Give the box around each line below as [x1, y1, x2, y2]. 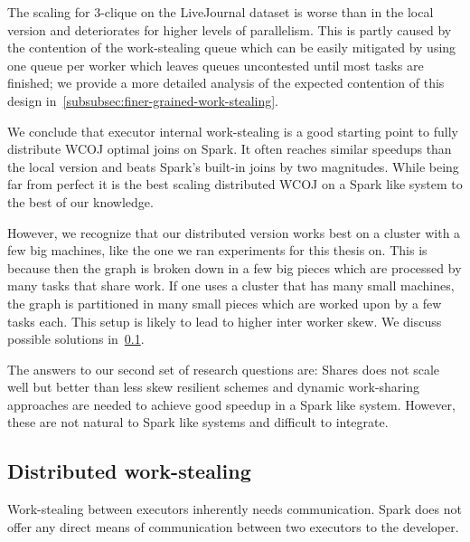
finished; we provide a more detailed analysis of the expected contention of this [7, 73, 445, 92]
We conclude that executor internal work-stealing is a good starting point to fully [7, 121, 458, 140]
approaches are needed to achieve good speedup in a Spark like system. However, [7, 395, 456, 414]
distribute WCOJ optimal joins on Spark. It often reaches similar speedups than [7, 139, 452, 158]
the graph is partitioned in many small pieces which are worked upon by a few [7, 293, 442, 312]
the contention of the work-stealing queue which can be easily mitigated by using [7, 38, 456, 57]
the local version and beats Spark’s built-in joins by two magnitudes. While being [7, 157, 459, 176]
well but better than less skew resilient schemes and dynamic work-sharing [7, 377, 420, 396]
